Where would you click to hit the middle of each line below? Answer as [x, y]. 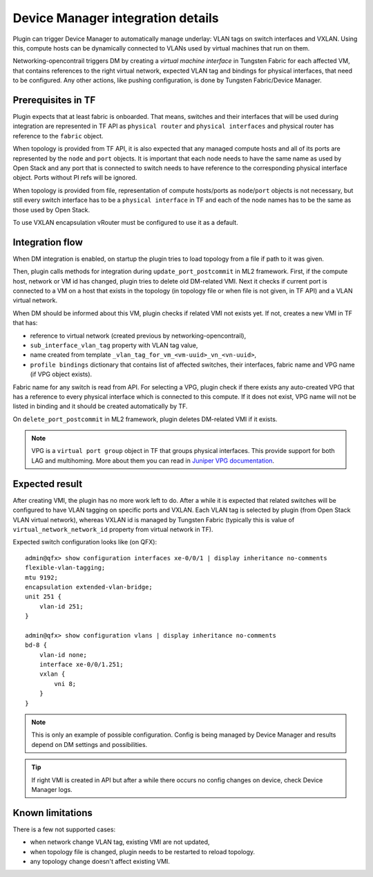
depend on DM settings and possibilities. [89, 744]
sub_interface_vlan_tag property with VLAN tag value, [114, 345]
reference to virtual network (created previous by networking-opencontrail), [138, 335]
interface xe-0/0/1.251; [81, 665]
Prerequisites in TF [54, 100]
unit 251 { [44, 597]
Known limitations [52, 813]
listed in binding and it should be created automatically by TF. [100, 406]
